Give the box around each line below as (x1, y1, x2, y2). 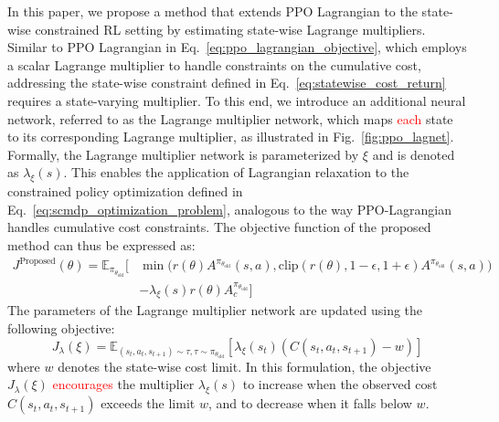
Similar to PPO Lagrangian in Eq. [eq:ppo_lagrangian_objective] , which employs (7, 37, 467, 57)
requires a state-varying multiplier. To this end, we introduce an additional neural (7, 90, 466, 110)
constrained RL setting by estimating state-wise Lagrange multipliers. (35, 19, 426, 38)
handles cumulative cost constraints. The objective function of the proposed (7, 217, 431, 237)
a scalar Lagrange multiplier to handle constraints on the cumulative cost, (7, 55, 421, 74)
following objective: (7, 318, 115, 337)
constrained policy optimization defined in (7, 182, 243, 201)
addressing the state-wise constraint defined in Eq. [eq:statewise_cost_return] (7, 73, 446, 92)
